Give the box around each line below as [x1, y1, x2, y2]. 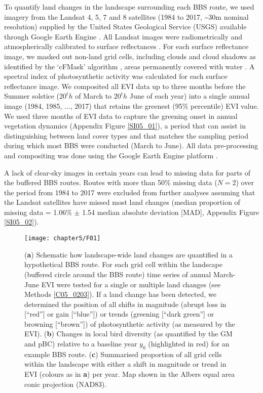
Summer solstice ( [4, 91, 60, 101]
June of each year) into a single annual [129, 91, 250, 101]
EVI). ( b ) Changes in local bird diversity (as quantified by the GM [24, 328, 233, 339]
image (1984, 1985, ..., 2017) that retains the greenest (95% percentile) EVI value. [4, 100, 259, 111]
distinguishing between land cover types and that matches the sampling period [4, 130, 248, 141]
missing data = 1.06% [4, 206, 72, 217]
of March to [75, 91, 112, 101]
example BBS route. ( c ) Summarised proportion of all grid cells [24, 348, 222, 359]
